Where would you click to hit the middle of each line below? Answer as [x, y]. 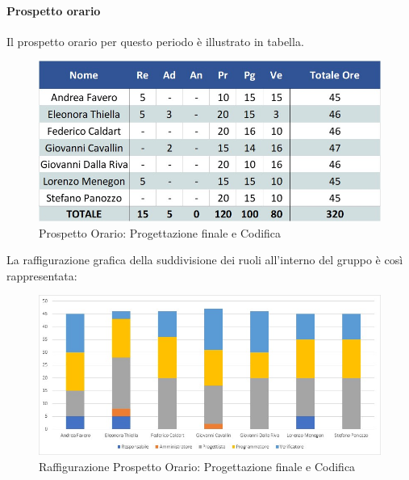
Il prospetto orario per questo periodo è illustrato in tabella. [155, 41]
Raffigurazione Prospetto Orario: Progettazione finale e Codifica [197, 466]
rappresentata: [42, 275]
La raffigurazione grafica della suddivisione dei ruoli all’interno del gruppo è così [205, 260]
